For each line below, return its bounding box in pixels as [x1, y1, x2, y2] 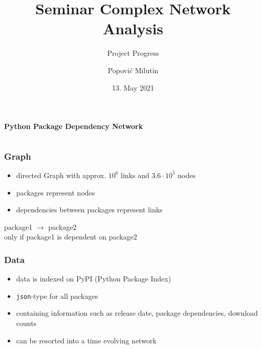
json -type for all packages [16, 290, 98, 301]
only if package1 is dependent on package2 [4, 231, 137, 242]
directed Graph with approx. [16, 169, 106, 180]
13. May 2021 [112, 82, 155, 93]
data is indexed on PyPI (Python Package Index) [16, 273, 171, 284]
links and [121, 169, 149, 180]
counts [16, 317, 37, 328]
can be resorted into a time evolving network [16, 335, 157, 345]
